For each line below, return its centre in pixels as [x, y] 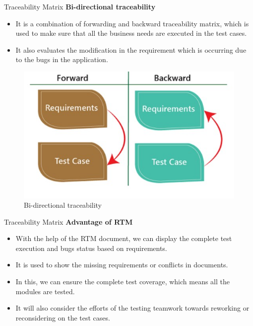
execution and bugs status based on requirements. [91, 248]
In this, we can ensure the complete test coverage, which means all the [123, 282]
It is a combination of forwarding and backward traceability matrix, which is [132, 23]
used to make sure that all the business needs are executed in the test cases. [131, 33]
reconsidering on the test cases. [63, 317]
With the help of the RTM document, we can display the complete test [124, 238]
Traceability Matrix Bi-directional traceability [80, 6]
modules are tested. [45, 291]
